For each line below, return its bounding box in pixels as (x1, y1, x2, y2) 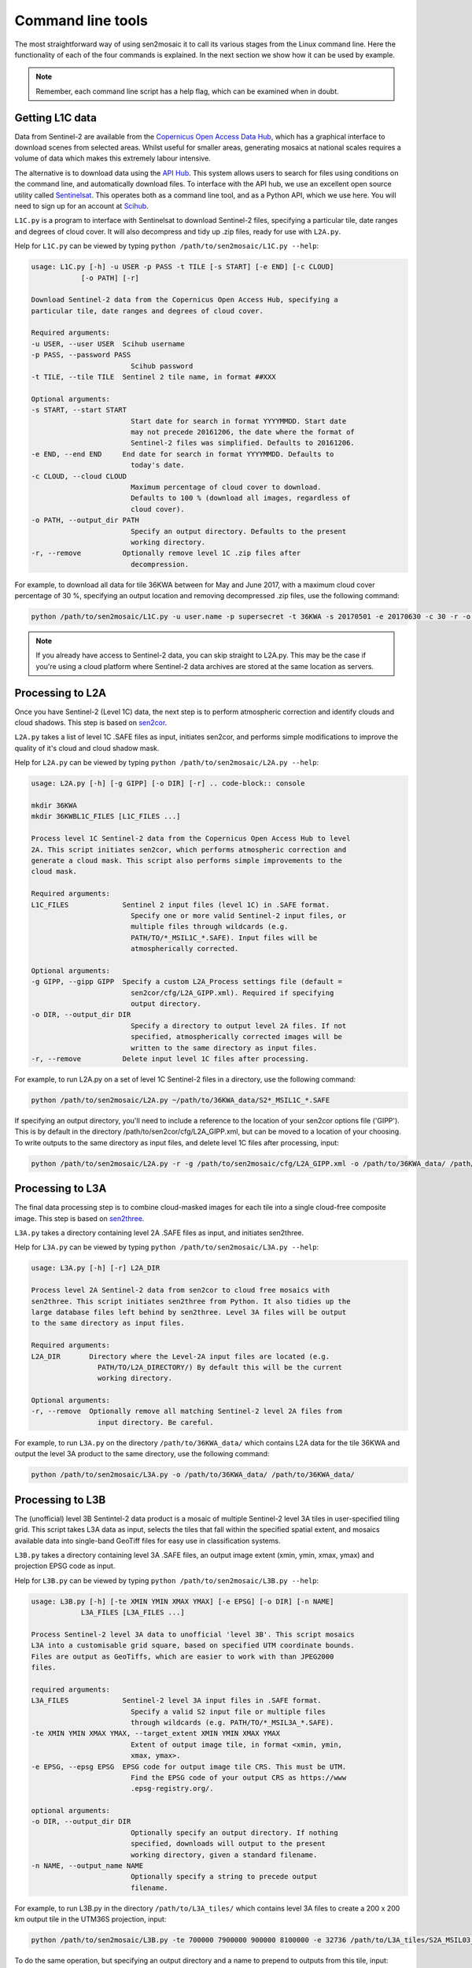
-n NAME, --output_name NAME (31, 1862, 144, 1870)
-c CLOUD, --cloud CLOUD (31, 472, 127, 480)
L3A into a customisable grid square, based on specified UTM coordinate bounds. (31, 1641, 356, 1650)
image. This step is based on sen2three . (14, 1213, 145, 1223)
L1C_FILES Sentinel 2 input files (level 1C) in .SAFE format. (31, 900, 330, 909)
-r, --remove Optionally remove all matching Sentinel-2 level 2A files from (31, 1407, 342, 1416)
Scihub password (130, 361, 194, 370)
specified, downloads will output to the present (130, 1839, 326, 1848)
